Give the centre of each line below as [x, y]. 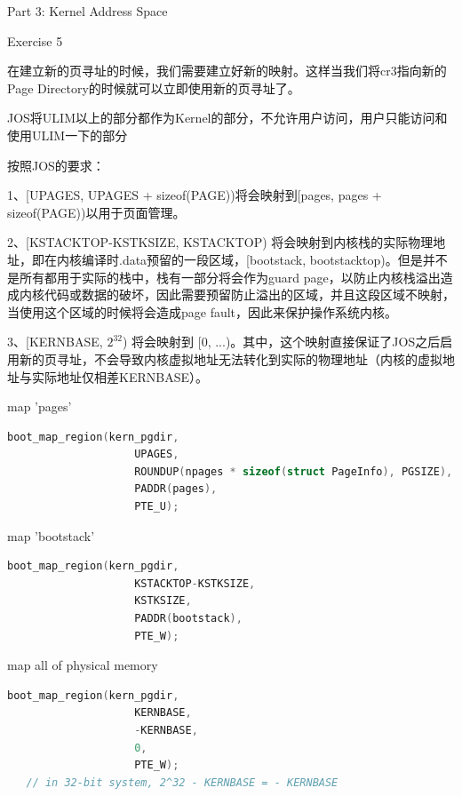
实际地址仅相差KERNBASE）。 [119, 376]
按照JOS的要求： [56, 165]
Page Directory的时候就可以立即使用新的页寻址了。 [154, 88]
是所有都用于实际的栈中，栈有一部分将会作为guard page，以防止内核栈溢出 [224, 277]
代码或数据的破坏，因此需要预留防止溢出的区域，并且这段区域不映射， [249, 295]
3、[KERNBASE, [55, 342]
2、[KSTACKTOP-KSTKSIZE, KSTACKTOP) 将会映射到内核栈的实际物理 [220, 242]
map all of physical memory [83, 665]
